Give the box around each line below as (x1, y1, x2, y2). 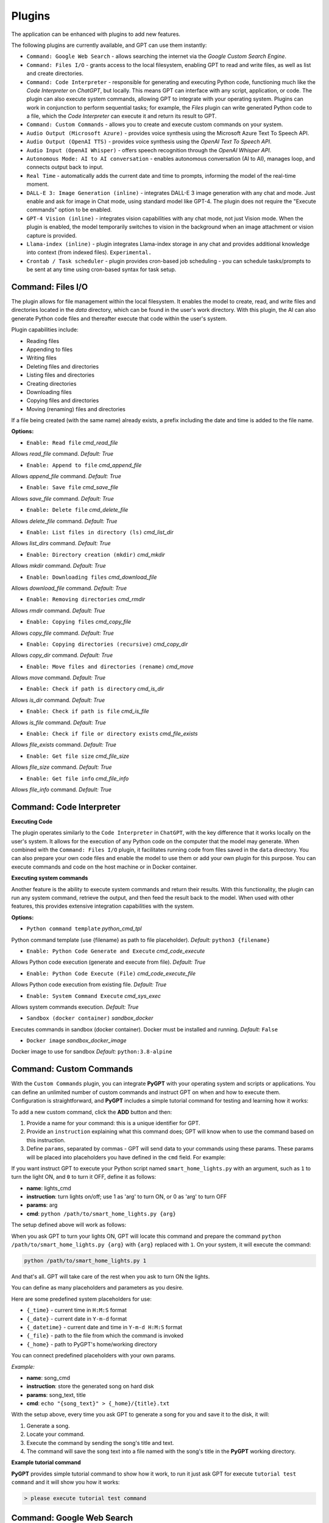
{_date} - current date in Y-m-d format (26, 1315, 127, 1322)
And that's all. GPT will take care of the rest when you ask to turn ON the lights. (11, 1273, 210, 1280)
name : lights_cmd (26, 1184, 71, 1192)
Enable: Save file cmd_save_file (26, 484, 119, 491)
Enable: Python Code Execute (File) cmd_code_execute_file (26, 969, 196, 977)
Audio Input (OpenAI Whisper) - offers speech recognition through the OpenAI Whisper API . (26, 146, 272, 154)
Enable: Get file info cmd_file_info (26, 774, 129, 782)
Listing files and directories (26, 372, 94, 379)
